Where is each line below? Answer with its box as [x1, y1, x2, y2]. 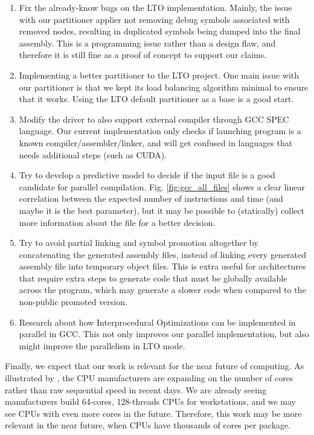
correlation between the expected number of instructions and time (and [19, 192, 283, 205]
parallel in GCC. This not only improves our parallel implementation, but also [19, 327, 309, 340]
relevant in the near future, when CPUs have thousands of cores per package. [5, 419, 291, 431]
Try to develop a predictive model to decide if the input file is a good [19, 169, 275, 181]
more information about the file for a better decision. [19, 216, 216, 228]
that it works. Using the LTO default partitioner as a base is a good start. [19, 92, 294, 105]
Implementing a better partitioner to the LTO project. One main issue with [19, 68, 300, 81]
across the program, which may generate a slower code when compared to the [19, 283, 306, 296]
